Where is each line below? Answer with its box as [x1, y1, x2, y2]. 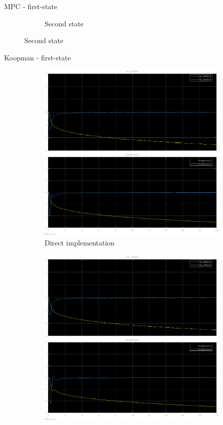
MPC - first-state [4, 1, 57, 11]
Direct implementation [45, 237, 115, 248]
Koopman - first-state [4, 52, 71, 62]
